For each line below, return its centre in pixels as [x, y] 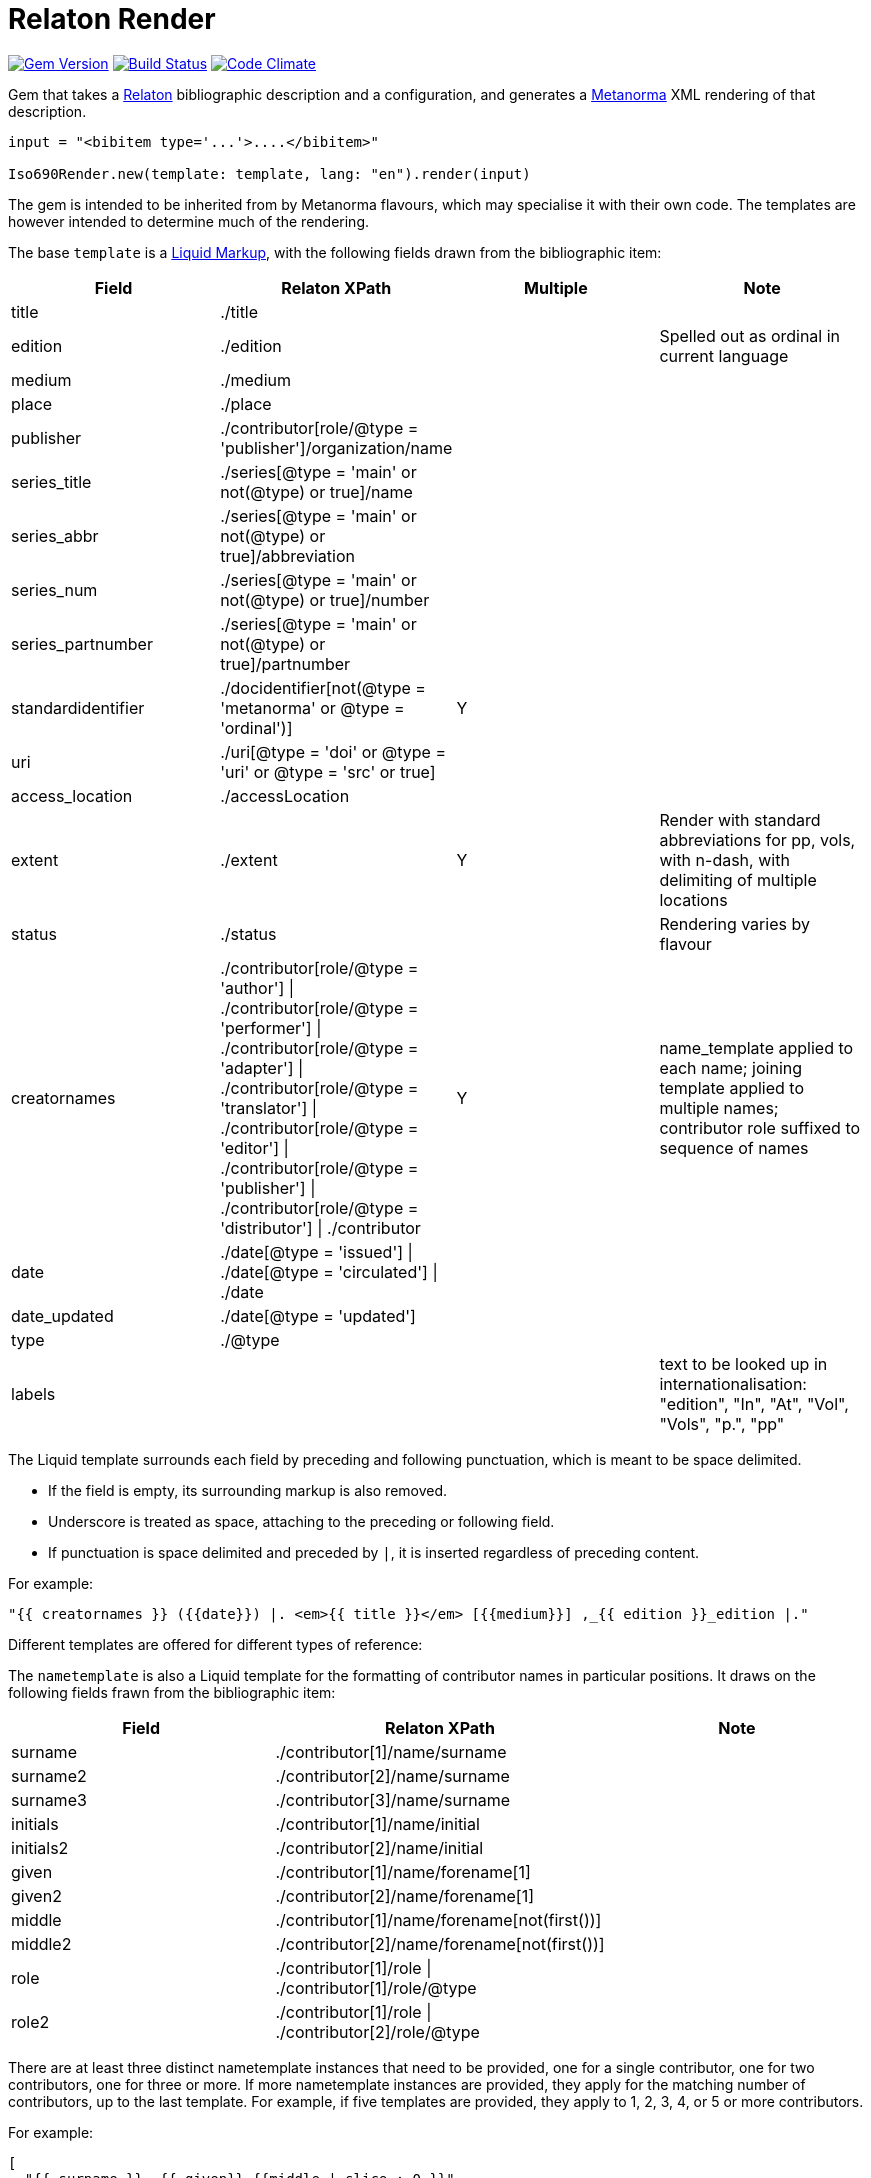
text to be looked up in [743, 1363]
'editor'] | [254, 1147]
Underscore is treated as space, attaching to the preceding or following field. [301, 1521]
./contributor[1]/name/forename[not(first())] [438, 1919]
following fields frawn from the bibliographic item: [172, 1692]
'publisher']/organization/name [336, 447]
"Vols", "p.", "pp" [722, 1423]
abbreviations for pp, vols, [757, 839]
